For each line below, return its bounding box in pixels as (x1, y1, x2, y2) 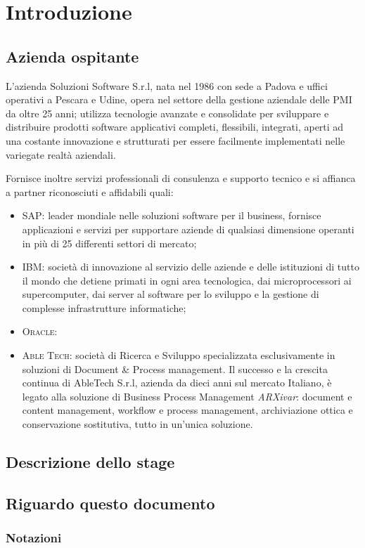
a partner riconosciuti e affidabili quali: (6, 184, 174, 199)
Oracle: (22, 324, 58, 339)
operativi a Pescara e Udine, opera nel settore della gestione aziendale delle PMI (6, 92, 352, 107)
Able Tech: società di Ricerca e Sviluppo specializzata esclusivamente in (22, 348, 335, 363)
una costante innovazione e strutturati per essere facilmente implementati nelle (6, 133, 345, 148)
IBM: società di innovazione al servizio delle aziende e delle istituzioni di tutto (22, 259, 359, 274)
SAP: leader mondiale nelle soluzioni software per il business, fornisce (22, 208, 321, 223)
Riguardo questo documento (6, 492, 215, 514)
